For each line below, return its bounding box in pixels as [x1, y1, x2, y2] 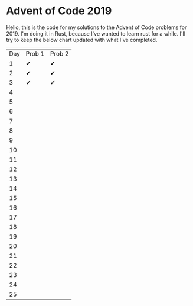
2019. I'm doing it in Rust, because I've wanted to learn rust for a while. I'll [6, 30, 186, 37]
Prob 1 [25, 49, 45, 57]
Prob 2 [50, 49, 69, 57]
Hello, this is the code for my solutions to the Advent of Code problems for [6, 24, 187, 31]
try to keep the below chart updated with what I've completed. [6, 36, 158, 43]
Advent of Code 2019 [6, 4, 112, 18]
